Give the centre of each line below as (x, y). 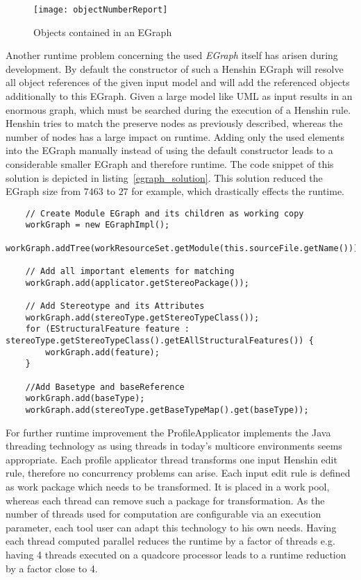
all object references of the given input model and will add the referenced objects (178, 82)
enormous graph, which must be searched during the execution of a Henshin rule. (178, 109)
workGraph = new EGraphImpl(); (98, 225)
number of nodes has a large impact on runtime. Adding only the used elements (175, 136)
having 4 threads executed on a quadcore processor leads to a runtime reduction (176, 554)
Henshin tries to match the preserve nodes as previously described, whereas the (174, 123)
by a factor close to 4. (52, 568)
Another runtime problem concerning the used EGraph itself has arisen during (172, 55)
